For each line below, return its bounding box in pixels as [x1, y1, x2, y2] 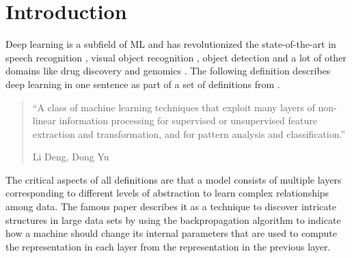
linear [32, 113, 57, 128]
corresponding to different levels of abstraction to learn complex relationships [5, 186, 329, 200]
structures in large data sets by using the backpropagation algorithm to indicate [5, 212, 341, 227]
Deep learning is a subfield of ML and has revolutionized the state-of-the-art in [5, 37, 336, 51]
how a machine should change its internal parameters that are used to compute [5, 226, 337, 240]
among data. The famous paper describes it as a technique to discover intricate [5, 199, 336, 214]
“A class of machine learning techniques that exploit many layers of [32, 100, 315, 114]
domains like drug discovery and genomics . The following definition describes [5, 63, 331, 78]
